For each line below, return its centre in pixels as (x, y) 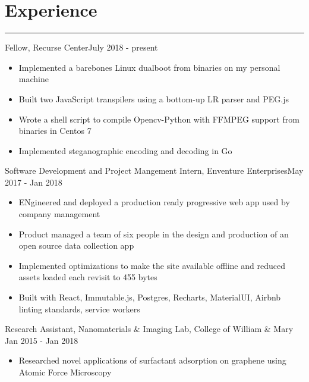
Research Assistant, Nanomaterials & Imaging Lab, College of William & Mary (149, 329)
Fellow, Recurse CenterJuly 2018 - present (81, 47)
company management (59, 214)
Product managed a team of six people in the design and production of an (154, 234)
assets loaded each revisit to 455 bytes (88, 277)
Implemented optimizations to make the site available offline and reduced (152, 265)
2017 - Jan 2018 (34, 182)
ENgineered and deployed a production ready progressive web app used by (154, 202)
